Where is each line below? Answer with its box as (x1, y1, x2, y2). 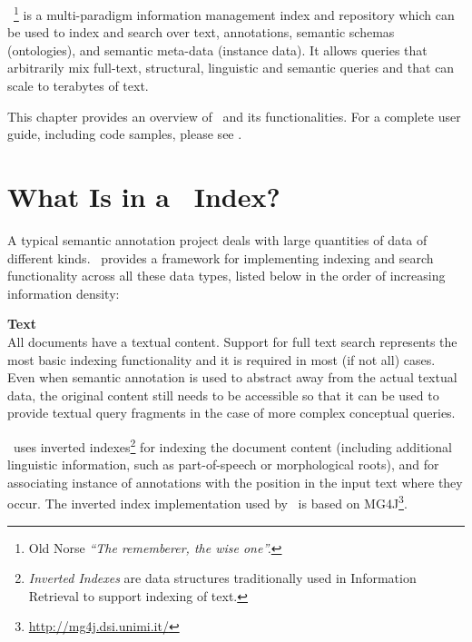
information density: (7, 283, 120, 302)
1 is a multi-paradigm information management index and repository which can (14, 3, 455, 24)
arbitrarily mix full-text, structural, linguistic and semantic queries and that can (7, 58, 455, 77)
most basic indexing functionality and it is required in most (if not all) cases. (7, 350, 436, 369)
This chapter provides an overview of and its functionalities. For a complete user (7, 106, 461, 125)
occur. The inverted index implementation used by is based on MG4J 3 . (7, 491, 408, 512)
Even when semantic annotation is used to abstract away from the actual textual (7, 368, 457, 387)
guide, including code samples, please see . (7, 124, 242, 143)
